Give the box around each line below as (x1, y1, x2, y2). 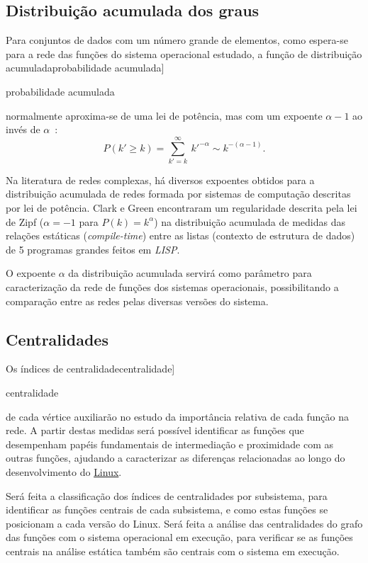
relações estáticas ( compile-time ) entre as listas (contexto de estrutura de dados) (6, 228, 355, 243)
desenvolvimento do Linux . (6, 465, 122, 479)
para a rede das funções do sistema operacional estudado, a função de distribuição (6, 46, 362, 61)
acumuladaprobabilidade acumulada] (6, 60, 165, 75)
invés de (6, 122, 40, 137)
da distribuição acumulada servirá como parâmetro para (68, 266, 312, 280)
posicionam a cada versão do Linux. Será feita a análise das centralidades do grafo (6, 516, 363, 530)
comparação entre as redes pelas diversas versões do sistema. (6, 293, 269, 308)
